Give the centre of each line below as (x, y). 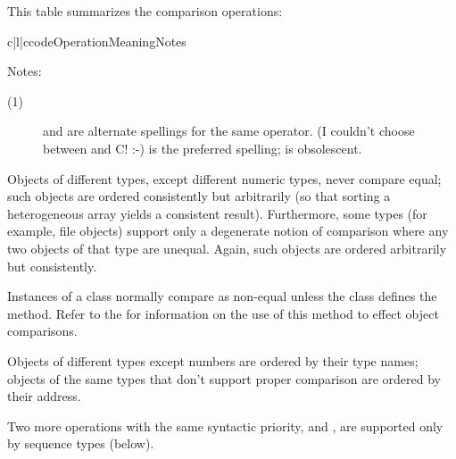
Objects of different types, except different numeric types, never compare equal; (224, 178)
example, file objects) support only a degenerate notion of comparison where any (228, 231)
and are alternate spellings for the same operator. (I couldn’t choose (229, 131)
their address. (44, 396)
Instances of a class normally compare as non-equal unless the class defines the (222, 296)
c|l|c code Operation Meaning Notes (97, 41)
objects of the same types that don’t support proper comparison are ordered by (224, 378)
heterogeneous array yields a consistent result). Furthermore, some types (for (217, 213)
